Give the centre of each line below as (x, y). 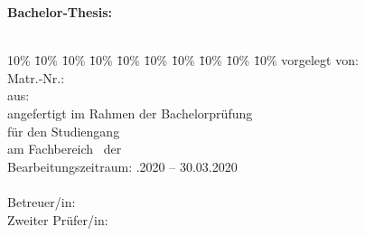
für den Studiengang (64, 131)
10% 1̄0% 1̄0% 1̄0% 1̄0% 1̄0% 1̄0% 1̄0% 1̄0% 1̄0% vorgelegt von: (183, 60)
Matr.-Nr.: (36, 77)
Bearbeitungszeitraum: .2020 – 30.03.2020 (122, 166)
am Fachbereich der (65, 149)
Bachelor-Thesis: (60, 12)
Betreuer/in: (42, 201)
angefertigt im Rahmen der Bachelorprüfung (130, 113)
